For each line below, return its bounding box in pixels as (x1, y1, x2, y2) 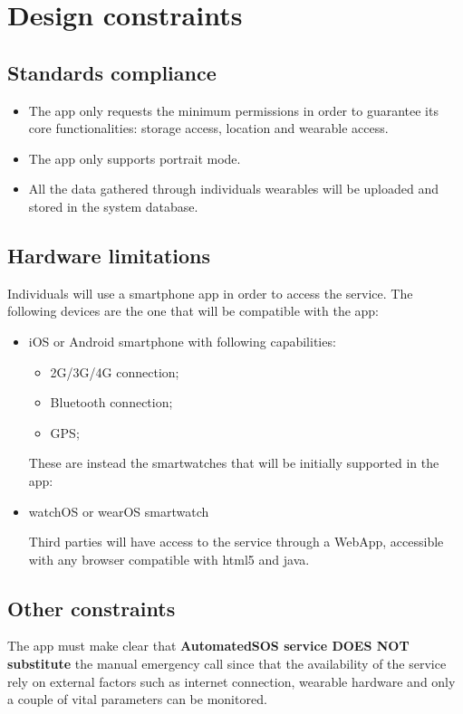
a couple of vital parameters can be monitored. (7, 690, 267, 709)
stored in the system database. (28, 196, 198, 215)
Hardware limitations (7, 241, 211, 269)
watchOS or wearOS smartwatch (28, 501, 209, 520)
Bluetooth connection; (50, 393, 173, 412)
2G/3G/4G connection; (50, 362, 179, 381)
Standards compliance (7, 58, 217, 86)
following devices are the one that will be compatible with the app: (7, 301, 380, 320)
